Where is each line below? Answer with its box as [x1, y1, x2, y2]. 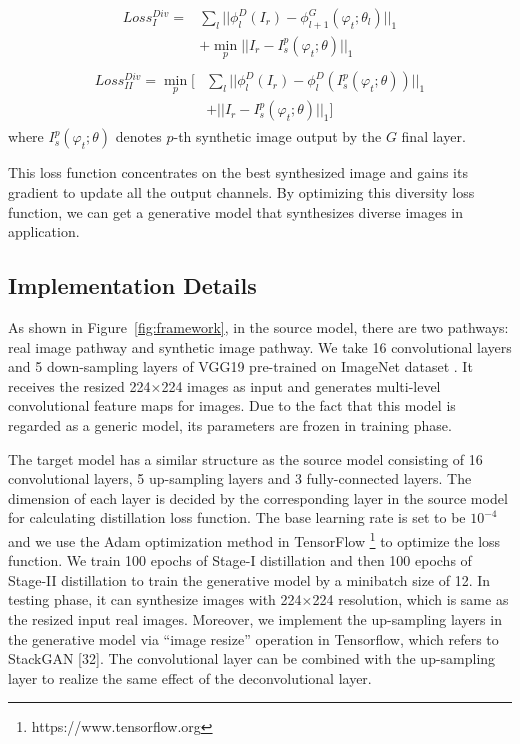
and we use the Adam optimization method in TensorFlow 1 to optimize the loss [8, 527, 501, 551]
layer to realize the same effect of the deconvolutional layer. [8, 667, 372, 688]
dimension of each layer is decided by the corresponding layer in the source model [8, 487, 508, 508]
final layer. [401, 126, 466, 147]
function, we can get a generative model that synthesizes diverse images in [8, 201, 464, 222]
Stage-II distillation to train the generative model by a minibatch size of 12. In [8, 569, 491, 590]
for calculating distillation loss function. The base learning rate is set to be [8, 507, 466, 528]
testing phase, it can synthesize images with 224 [8, 589, 302, 610]
